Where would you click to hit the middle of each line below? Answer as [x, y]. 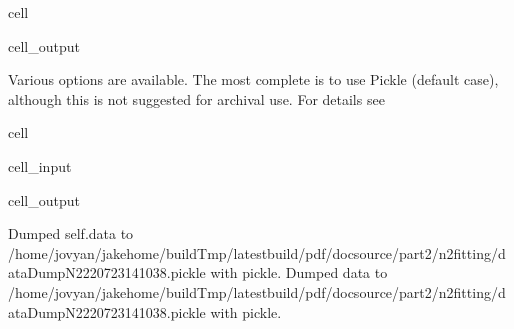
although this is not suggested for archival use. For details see [196, 98]
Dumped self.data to [71, 233]
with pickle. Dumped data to [299, 272]
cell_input [40, 165]
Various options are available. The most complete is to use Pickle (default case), [253, 79]
